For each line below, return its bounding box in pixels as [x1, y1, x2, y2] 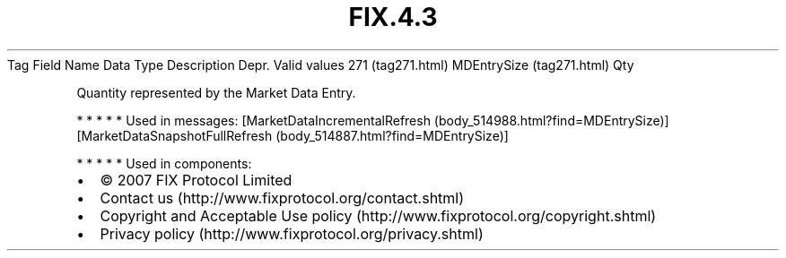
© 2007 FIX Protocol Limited [100, 170, 293, 189]
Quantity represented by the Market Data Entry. [76, 84, 356, 100]
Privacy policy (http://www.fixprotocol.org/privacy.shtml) [100, 224, 484, 243]
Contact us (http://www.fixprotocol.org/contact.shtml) [100, 188, 465, 207]
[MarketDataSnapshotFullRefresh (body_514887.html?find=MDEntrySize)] [76, 127, 509, 143]
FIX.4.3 [348, 2, 438, 32]
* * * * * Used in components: [76, 155, 252, 171]
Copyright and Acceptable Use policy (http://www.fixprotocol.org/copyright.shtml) [100, 206, 657, 225]
